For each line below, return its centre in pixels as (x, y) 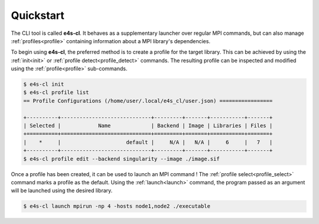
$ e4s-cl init (44, 85)
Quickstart (38, 15)
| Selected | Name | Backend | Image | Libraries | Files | (148, 126)
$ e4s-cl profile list (56, 92)
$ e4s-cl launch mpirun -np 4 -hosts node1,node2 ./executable (117, 206)
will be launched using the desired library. (62, 191)
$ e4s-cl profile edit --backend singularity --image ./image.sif (121, 159)
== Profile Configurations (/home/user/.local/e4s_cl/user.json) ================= (148, 101)
